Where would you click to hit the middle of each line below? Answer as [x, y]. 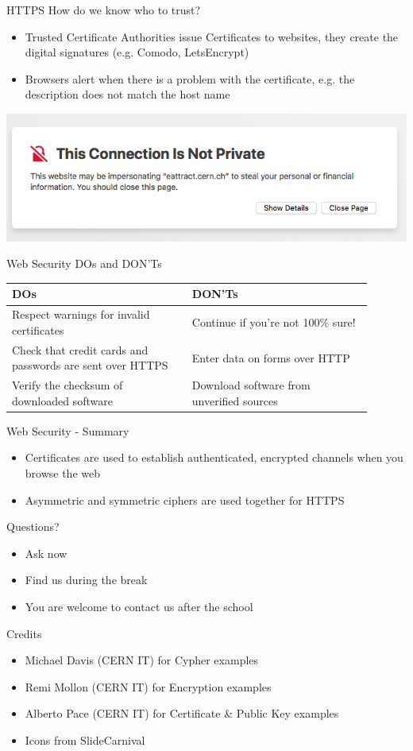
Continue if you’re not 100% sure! [274, 322]
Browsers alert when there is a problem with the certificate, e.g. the [190, 78]
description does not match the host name [127, 94]
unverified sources [235, 400]
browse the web [63, 473]
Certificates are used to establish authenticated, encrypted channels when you [214, 457]
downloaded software [62, 400]
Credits [24, 633]
